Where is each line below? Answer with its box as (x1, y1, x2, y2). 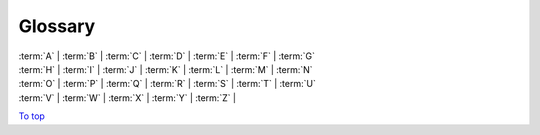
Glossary (18, 15, 96, 37)
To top (18, 110, 45, 122)
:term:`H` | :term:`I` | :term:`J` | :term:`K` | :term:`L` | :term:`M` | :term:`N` (18, 63, 314, 75)
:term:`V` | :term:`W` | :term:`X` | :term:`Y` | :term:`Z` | (18, 91, 237, 104)
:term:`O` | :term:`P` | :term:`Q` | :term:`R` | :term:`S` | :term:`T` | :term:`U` (18, 78, 317, 90)
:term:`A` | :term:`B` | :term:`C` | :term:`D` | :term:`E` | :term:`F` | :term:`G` (18, 50, 315, 62)
